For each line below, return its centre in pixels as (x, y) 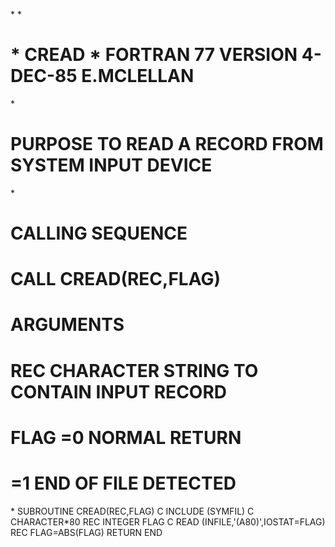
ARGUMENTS (67, 325)
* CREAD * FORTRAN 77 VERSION (154, 55)
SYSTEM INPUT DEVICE (111, 165)
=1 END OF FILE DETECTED (123, 483)
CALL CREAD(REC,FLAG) (115, 279)
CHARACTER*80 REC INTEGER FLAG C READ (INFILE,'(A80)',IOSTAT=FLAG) (168, 521)
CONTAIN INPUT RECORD (119, 391)
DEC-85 (44, 76)
